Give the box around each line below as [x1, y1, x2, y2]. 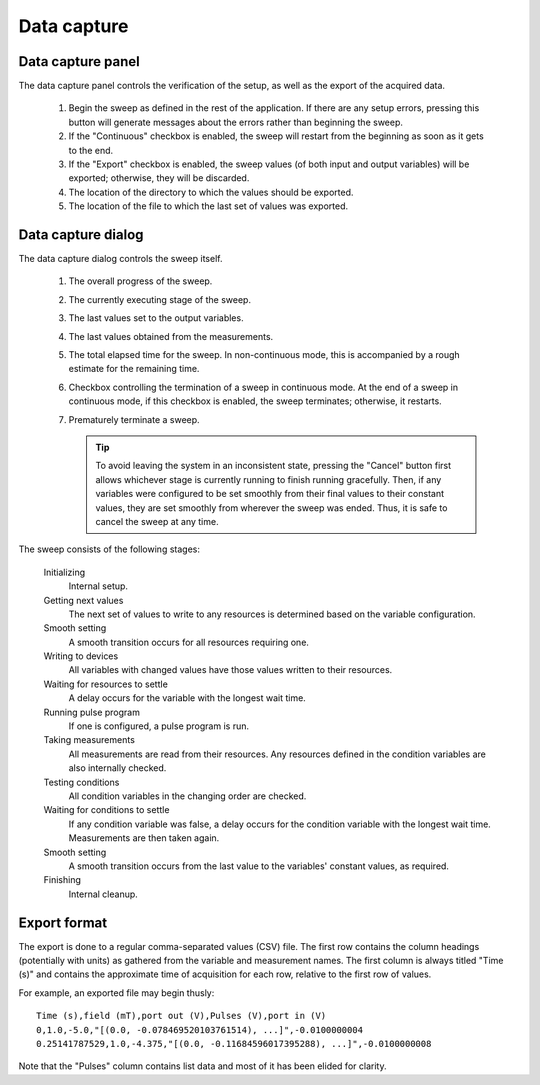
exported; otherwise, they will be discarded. [68, 172, 250, 184]
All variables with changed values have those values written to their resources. [68, 664, 393, 676]
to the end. [68, 144, 114, 156]
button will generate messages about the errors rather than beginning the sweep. [68, 116, 404, 128]
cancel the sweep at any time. [95, 515, 219, 527]
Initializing [43, 566, 86, 578]
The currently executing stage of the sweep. [68, 293, 252, 305]
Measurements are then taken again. [68, 832, 220, 844]
